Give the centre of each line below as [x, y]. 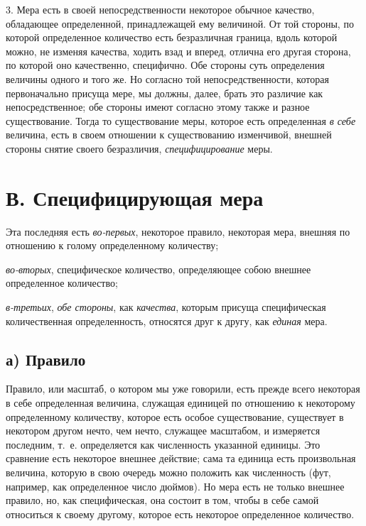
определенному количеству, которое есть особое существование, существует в [175, 416]
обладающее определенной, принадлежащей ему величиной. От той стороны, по [180, 23]
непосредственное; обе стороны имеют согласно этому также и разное [158, 107]
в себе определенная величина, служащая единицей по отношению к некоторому [181, 403]
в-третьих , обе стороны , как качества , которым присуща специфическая [166, 307]
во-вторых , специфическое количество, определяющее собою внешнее [158, 269]
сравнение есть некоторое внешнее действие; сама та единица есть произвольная [181, 458]
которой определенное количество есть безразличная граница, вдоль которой [172, 37]
